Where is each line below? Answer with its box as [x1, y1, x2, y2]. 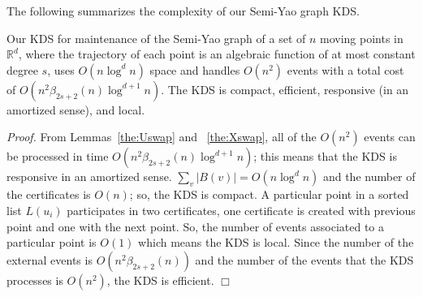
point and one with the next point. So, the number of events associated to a [6, 217, 384, 235]
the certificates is [6, 186, 91, 203]
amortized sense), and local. [6, 101, 145, 118]
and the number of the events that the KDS [195, 251, 414, 268]
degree [6, 61, 38, 78]
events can [364, 128, 416, 145]
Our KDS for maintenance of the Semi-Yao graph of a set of [6, 29, 306, 46]
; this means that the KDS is [253, 148, 397, 165]
